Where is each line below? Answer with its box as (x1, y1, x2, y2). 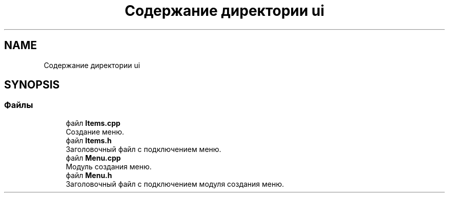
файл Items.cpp (66, 118, 120, 127)
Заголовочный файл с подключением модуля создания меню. (66, 179, 284, 188)
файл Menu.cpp (66, 153, 121, 162)
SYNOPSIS (4, 78, 60, 92)
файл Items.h (66, 136, 112, 145)
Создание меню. (66, 127, 125, 136)
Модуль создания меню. (66, 162, 152, 171)
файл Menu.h (66, 170, 112, 180)
